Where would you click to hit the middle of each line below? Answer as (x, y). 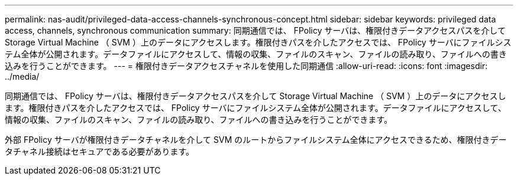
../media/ (22, 76)
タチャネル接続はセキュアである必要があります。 (100, 151)
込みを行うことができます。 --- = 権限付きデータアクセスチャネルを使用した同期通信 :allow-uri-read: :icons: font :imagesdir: (246, 66)
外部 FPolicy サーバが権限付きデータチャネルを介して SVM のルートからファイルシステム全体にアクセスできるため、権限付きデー (256, 140)
